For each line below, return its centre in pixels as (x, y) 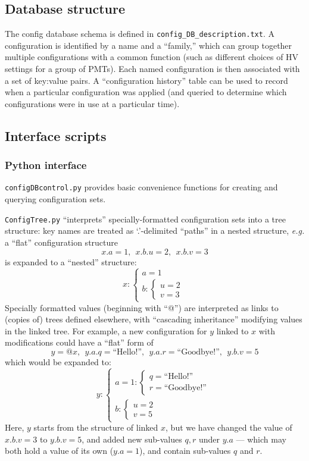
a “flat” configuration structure (61, 242)
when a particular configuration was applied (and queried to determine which (146, 92)
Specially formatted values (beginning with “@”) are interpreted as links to (142, 307)
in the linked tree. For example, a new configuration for (106, 330)
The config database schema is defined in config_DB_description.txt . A (140, 34)
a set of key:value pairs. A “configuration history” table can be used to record (146, 80)
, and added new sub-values (132, 439)
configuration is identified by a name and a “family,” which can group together (149, 45)
